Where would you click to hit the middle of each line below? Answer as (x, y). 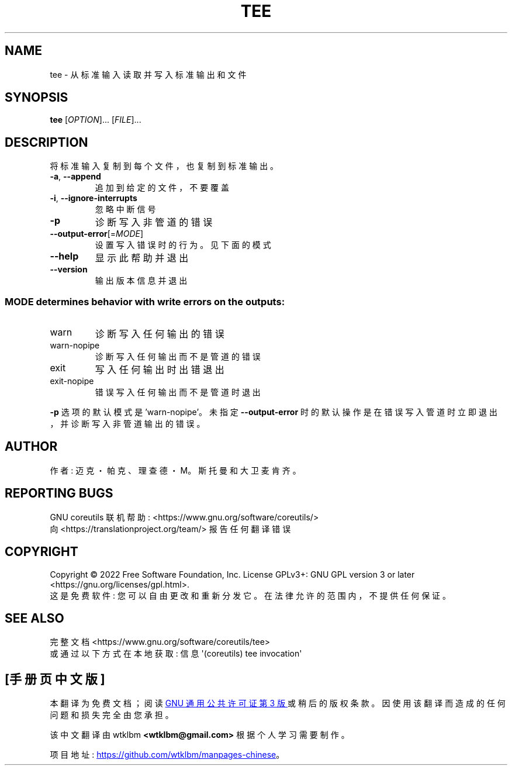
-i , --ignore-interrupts (94, 198)
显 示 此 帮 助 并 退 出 (142, 258)
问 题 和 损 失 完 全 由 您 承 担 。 (112, 715)
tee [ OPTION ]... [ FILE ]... (96, 120)
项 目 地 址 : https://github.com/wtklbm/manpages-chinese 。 (167, 755)
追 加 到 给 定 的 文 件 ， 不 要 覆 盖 (162, 188)
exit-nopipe (72, 381)
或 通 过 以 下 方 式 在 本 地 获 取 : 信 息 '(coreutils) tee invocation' (176, 654)
